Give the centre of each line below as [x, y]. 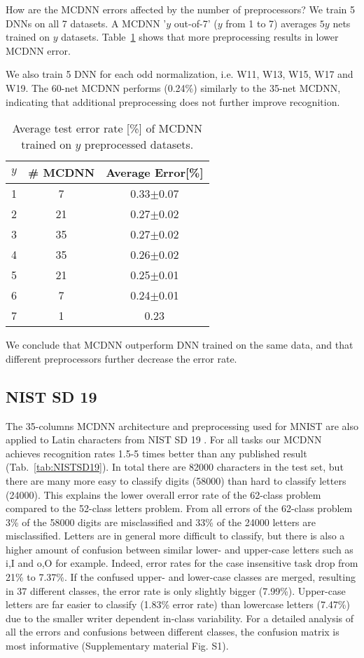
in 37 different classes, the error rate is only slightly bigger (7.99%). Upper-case [176, 590]
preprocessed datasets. [139, 145]
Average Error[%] [155, 173]
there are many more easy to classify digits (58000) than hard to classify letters [176, 480]
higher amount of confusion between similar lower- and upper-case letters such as [180, 549]
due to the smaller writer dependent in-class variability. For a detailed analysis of [180, 618]
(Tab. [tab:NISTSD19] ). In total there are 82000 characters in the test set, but [175, 467]
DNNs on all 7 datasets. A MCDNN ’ [86, 23]
